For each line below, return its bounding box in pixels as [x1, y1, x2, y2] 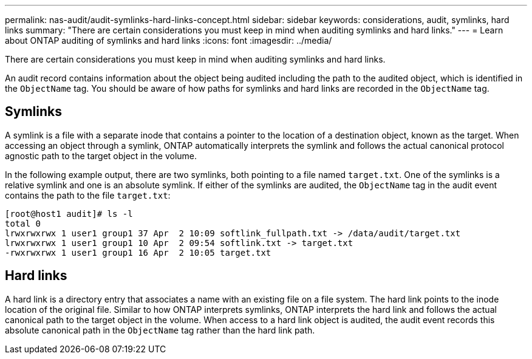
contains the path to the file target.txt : [5, 190, 171, 200]
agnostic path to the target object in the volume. [5, 150, 197, 161]
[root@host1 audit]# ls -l [5, 208, 133, 219]
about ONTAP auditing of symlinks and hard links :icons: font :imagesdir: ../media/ [5, 35, 332, 46]
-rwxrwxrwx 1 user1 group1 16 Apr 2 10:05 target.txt [5, 247, 271, 258]
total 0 [5, 218, 41, 228]
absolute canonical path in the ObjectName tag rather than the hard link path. [5, 324, 315, 335]
